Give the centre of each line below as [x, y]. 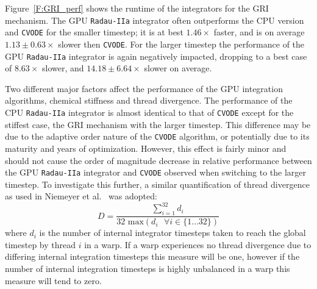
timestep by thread [41, 244]
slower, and [63, 68]
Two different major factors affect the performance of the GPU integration [144, 88]
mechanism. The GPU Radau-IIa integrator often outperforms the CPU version [155, 20]
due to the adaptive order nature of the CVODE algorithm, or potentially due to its [157, 136]
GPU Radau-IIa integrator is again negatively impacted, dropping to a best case [156, 56]
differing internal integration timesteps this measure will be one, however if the [152, 256]
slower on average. [178, 68]
